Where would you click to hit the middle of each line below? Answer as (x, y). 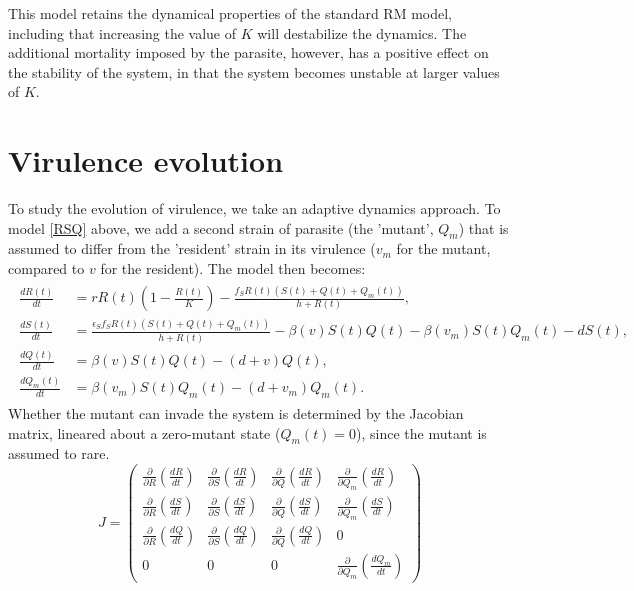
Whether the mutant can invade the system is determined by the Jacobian (236, 412)
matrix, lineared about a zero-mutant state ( (144, 432)
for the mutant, (443, 248)
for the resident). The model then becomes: (233, 268)
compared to (46, 268)
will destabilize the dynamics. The (362, 32)
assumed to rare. (59, 453)
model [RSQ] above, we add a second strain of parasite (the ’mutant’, (221, 227)
